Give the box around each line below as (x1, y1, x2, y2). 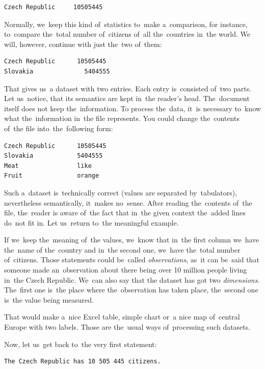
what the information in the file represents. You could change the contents (4, 113, 240, 124)
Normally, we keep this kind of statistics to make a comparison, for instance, (4, 18, 248, 29)
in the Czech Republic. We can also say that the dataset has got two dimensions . (4, 274, 260, 285)
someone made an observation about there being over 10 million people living (4, 264, 247, 275)
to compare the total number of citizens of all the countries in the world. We (4, 29, 250, 39)
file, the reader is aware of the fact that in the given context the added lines (4, 207, 246, 218)
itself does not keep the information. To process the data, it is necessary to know (4, 103, 261, 113)
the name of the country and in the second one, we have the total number (4, 244, 241, 255)
